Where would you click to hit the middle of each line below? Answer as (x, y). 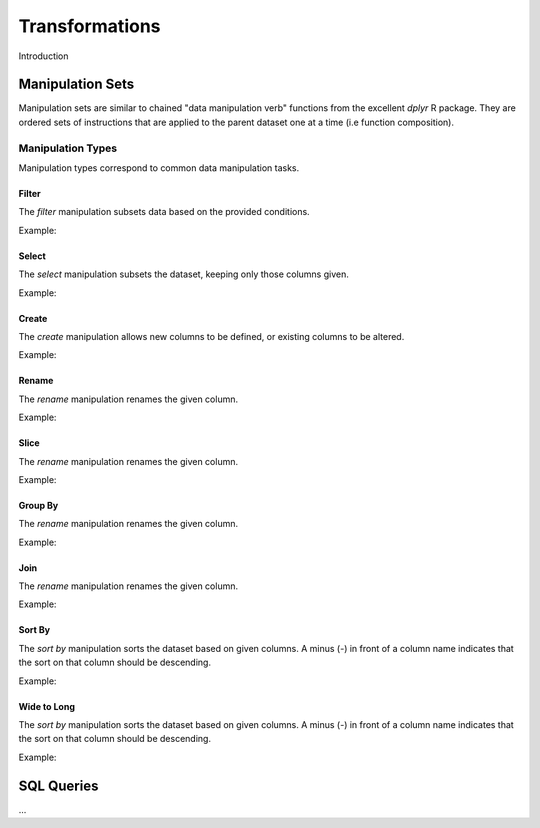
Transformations (89, 26)
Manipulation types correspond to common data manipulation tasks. (159, 167)
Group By (38, 505)
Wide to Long (46, 706)
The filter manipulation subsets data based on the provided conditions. (164, 212)
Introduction (43, 56)
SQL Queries (58, 785)
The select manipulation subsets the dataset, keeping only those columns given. (183, 274)
